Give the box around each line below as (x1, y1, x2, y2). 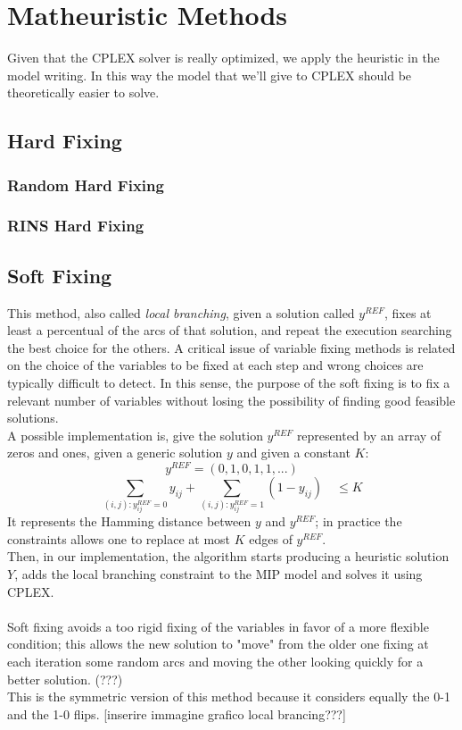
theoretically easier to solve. (7, 83, 160, 102)
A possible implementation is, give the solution (7, 425, 263, 444)
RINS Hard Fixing (7, 214, 144, 237)
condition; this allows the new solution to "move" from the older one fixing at (7, 634, 429, 653)
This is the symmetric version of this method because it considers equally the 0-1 (7, 687, 450, 706)
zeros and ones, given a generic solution (7, 443, 223, 462)
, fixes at (384, 303, 432, 322)
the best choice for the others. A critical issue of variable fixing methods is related (7, 338, 456, 357)
